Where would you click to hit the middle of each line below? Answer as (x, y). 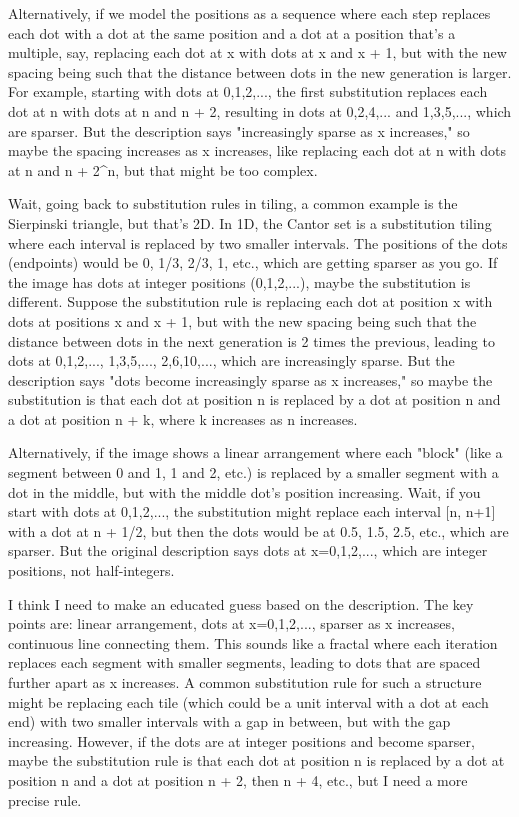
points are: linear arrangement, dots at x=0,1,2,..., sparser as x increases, (231, 623)
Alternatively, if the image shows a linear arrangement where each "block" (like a (255, 452)
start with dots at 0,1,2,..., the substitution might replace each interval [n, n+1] (252, 511)
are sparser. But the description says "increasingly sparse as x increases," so (239, 130)
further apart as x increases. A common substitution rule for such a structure (245, 682)
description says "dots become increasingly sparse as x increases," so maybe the (250, 379)
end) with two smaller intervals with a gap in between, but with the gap (229, 721)
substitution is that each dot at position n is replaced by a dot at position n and (254, 399)
